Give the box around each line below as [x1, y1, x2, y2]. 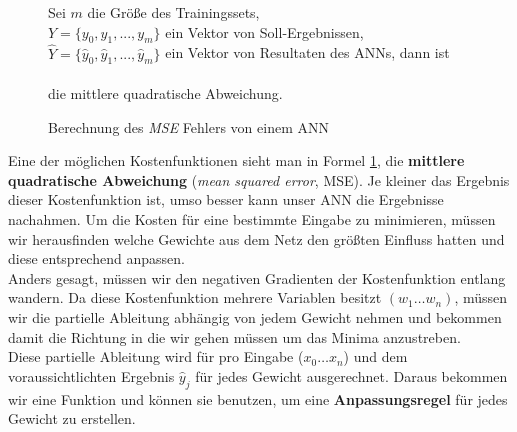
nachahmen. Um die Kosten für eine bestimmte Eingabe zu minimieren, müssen [8, 208, 496, 229]
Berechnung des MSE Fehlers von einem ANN [48, 116, 329, 137]
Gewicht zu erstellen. [8, 408, 136, 429]
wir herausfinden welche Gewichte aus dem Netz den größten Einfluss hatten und [8, 228, 505, 249]
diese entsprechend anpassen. [8, 248, 185, 269]
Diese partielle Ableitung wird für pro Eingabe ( [8, 346, 304, 367]
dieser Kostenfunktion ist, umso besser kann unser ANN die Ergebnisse [8, 189, 444, 210]
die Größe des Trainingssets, [87, 2, 260, 22]
